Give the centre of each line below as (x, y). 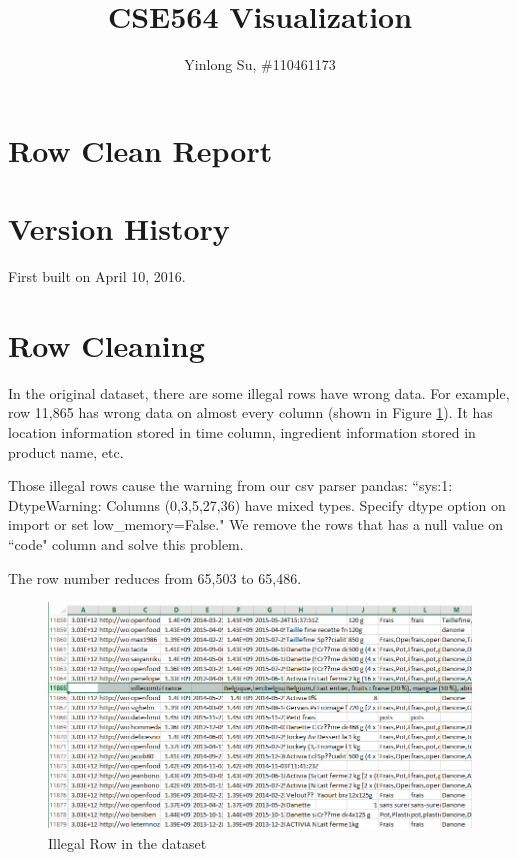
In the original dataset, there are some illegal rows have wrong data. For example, (259, 392)
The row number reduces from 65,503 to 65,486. (155, 577)
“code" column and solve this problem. (126, 543)
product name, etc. (66, 451)
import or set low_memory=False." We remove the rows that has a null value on (256, 524)
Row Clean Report (140, 149)
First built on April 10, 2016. (97, 276)
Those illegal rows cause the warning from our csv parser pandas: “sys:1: (230, 485)
